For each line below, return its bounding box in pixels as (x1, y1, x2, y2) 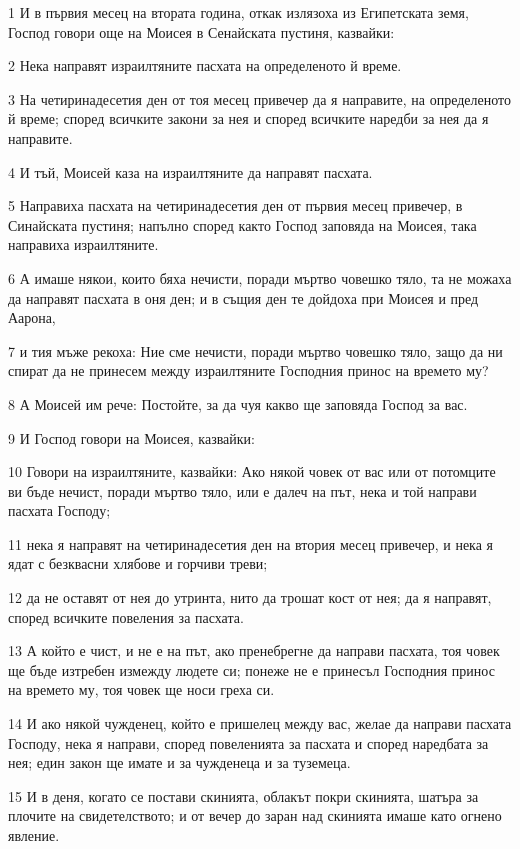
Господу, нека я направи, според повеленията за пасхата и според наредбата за (8, 732, 489, 753)
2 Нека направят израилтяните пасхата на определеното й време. (8, 55, 402, 76)
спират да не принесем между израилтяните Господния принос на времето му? (8, 360, 489, 381)
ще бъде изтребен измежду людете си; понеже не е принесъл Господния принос (8, 659, 495, 680)
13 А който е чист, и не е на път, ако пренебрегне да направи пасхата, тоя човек (8, 640, 500, 661)
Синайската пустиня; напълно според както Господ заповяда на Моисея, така (8, 214, 477, 235)
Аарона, (8, 307, 56, 328)
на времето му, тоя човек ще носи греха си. (8, 679, 275, 700)
